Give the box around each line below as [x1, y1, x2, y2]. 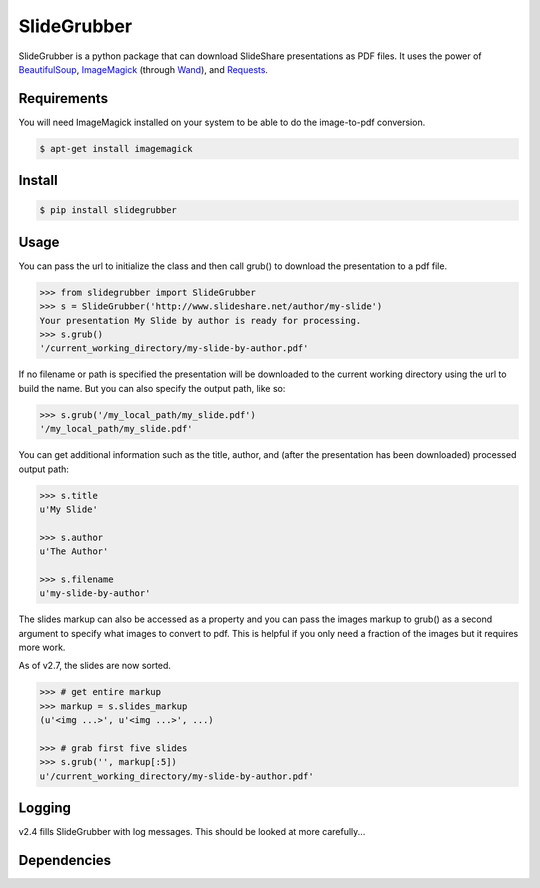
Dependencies [18, 852, 112, 869]
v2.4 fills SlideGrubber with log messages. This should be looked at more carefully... [18, 826, 366, 838]
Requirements [18, 90, 109, 107]
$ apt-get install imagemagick [39, 143, 194, 154]
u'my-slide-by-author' [39, 588, 151, 599]
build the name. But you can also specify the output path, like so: [18, 382, 286, 394]
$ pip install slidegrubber [39, 205, 177, 216]
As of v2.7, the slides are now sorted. [18, 660, 172, 672]
